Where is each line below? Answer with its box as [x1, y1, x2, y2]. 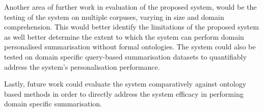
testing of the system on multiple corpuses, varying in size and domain [4, 11, 224, 22]
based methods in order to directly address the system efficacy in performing [4, 88, 244, 99]
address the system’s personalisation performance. [4, 61, 160, 72]
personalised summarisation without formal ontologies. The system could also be [4, 41, 256, 52]
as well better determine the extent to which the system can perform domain [4, 31, 244, 42]
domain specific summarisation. [4, 98, 102, 109]
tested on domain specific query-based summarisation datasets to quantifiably [4, 51, 247, 62]
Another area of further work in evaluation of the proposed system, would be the [4, 2, 257, 12]
